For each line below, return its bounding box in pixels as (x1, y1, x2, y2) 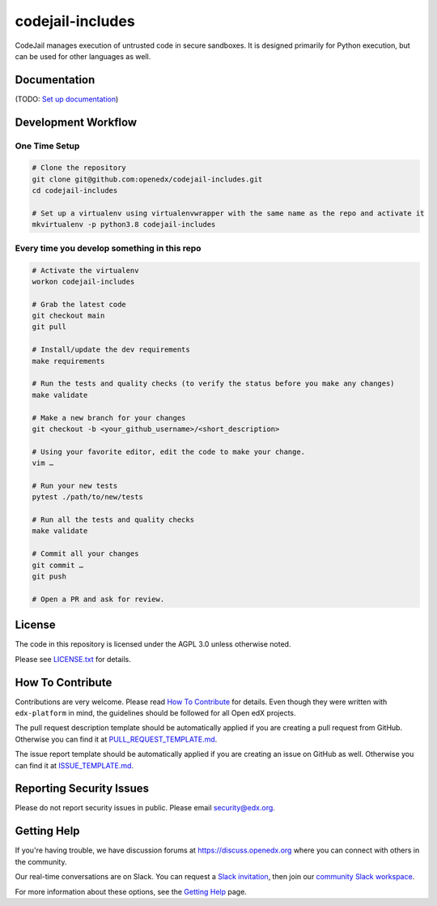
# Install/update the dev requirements (32, 345, 190, 354)
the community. (15, 857, 67, 866)
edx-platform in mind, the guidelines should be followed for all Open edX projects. (15, 708, 296, 718)
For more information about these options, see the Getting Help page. (15, 887, 247, 896)
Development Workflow (15, 115, 138, 129)
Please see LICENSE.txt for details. (15, 654, 131, 664)
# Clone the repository (32, 163, 127, 173)
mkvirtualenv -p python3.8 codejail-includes (32, 220, 216, 229)
